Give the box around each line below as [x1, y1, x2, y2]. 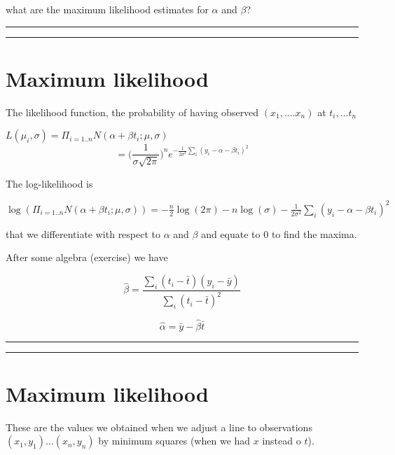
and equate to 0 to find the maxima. [201, 226, 357, 241]
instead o [262, 433, 301, 448]
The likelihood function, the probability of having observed [6, 104, 259, 119]
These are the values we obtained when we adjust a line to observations [6, 419, 312, 434]
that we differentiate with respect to [6, 226, 161, 241]
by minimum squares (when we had [98, 433, 251, 448]
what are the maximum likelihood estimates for [6, 2, 209, 16]
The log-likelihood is [6, 176, 93, 190]
